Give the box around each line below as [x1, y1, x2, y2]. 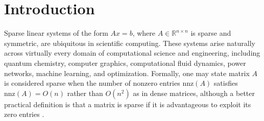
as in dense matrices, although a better [133, 87, 255, 98]
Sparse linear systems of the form [4, 28, 108, 38]
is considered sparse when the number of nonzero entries [4, 78, 180, 88]
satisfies [213, 78, 238, 88]
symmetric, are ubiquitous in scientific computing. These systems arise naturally [4, 37, 255, 48]
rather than [67, 87, 103, 98]
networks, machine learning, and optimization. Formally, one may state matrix [4, 67, 250, 78]
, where [132, 28, 156, 38]
